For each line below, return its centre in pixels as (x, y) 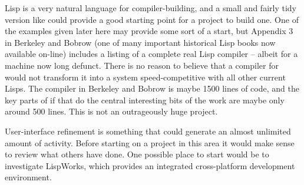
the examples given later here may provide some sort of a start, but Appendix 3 (149, 31)
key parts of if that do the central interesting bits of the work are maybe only (145, 100)
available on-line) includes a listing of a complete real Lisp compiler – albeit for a (151, 54)
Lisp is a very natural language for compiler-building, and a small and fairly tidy (151, 8)
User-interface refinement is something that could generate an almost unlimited (148, 131)
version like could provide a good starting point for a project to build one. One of (152, 19)
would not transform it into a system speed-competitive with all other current (145, 77)
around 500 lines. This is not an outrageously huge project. (111, 111)
